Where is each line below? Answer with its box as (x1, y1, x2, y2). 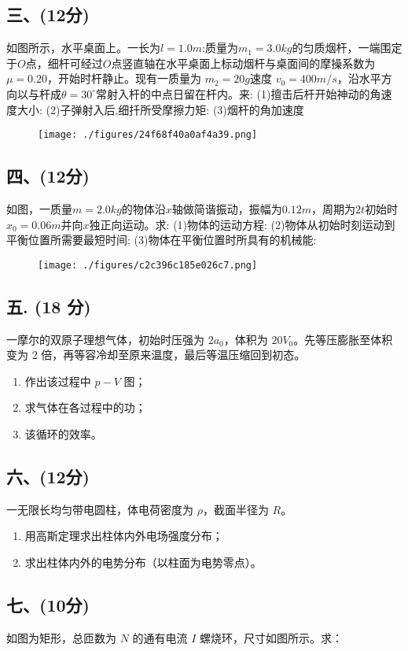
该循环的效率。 (24, 426, 102, 442)
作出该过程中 (24, 372, 91, 389)
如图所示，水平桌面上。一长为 (6, 39, 160, 56)
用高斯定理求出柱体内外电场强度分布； (24, 527, 223, 544)
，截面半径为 (202, 501, 269, 517)
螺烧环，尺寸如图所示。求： (200, 629, 344, 645)
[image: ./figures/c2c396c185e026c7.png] (38, 259, 258, 271)
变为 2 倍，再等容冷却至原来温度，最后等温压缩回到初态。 (6, 346, 306, 363)
